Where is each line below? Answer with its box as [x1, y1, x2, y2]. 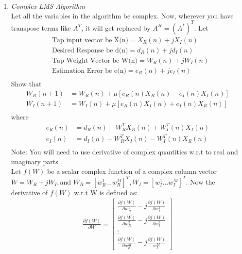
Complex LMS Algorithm [11, 1, 85, 11]
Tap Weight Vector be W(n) [52, 57, 138, 64]
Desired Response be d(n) [52, 47, 128, 54]
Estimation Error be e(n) [52, 67, 126, 74]
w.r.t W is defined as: [74, 187, 138, 197]
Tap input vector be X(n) [52, 36, 128, 44]
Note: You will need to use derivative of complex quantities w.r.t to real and [11, 147, 238, 157]
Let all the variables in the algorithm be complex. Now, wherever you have [11, 10, 234, 20]
